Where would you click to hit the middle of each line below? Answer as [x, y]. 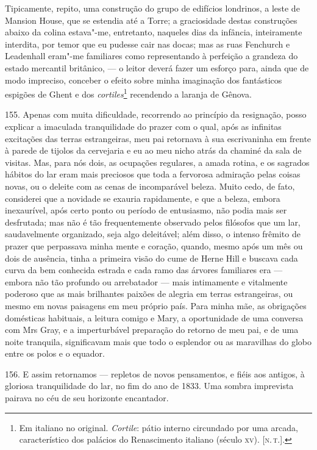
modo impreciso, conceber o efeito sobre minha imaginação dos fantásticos [144, 80]
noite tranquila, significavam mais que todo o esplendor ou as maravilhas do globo [158, 341]
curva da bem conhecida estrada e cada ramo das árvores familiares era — [144, 270]
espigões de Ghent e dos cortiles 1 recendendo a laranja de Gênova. [128, 93]
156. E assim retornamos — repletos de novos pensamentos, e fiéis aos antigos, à [155, 373]
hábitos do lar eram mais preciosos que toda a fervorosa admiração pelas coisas [153, 174]
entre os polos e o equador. [55, 353]
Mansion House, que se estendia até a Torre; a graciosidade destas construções [151, 20]
